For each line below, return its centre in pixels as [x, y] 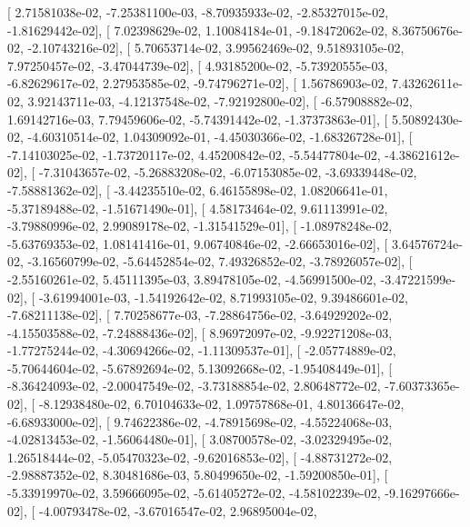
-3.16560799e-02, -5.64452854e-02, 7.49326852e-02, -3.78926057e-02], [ [220, 261]
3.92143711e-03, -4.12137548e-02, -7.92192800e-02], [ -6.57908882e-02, [220, 100]
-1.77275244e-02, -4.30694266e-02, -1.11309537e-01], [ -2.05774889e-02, [202, 350]
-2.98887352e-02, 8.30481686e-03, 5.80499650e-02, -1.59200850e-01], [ [198, 475]
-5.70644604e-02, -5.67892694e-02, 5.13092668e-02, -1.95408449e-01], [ [200, 368]
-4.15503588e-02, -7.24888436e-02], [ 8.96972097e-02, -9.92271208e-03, [200, 332]
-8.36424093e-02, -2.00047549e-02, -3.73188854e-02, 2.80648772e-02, [194, 386]
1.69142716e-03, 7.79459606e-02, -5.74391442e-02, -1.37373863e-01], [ [198, 119]
